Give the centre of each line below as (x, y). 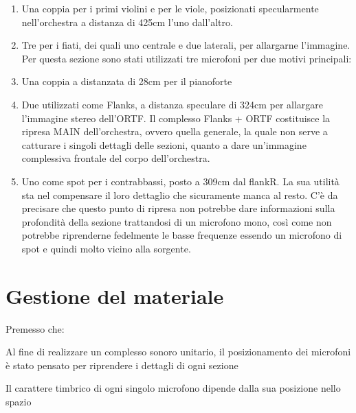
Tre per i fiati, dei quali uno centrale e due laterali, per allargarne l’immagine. (186, 45)
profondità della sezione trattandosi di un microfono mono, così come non (177, 221)
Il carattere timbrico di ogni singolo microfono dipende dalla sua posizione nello (173, 388)
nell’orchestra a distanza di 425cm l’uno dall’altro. (127, 22)
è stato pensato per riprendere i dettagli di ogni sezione (122, 365)
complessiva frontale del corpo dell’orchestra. (116, 158)
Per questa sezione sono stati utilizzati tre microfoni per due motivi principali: (187, 58)
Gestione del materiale (115, 295)
